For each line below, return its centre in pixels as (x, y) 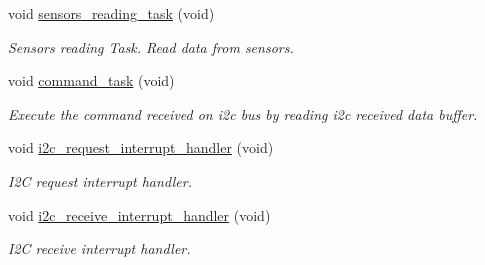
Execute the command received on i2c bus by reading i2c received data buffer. (243, 113)
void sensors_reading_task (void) (111, 13)
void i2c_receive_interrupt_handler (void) (139, 214)
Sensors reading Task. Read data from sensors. (151, 46)
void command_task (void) (91, 80)
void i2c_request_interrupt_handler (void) (141, 147)
